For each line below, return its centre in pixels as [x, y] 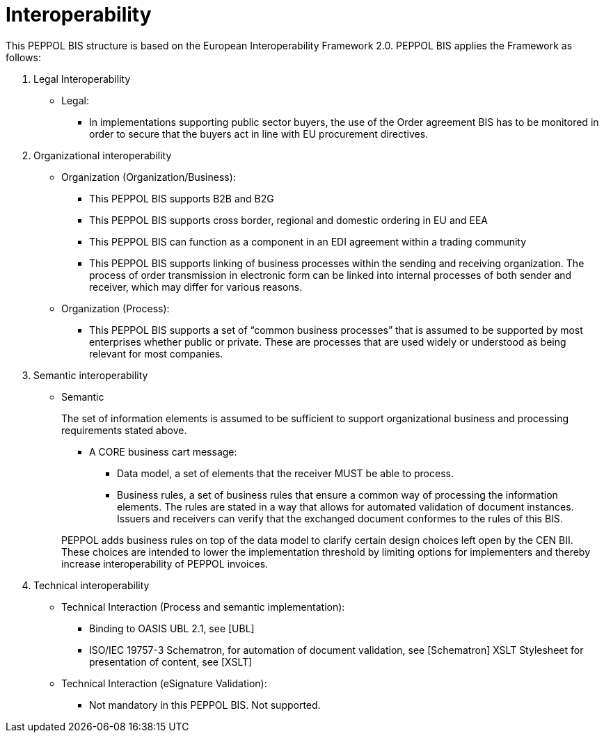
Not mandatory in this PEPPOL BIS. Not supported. [205, 705]
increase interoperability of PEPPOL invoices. [165, 563]
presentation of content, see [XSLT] [171, 661]
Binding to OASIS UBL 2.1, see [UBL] [172, 628]
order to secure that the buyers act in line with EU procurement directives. [259, 134]
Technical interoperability [92, 585]
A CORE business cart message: [163, 451]
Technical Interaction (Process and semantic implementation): [203, 607]
